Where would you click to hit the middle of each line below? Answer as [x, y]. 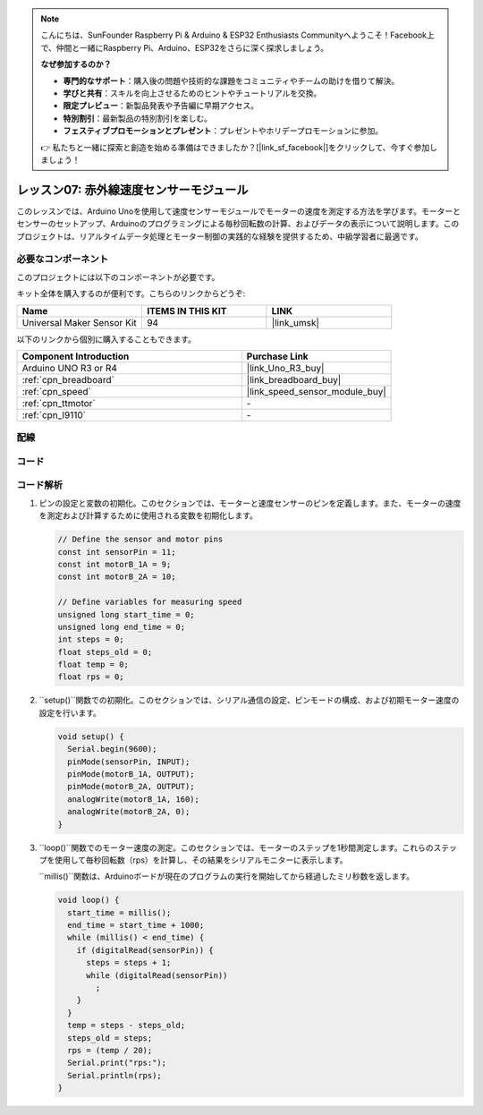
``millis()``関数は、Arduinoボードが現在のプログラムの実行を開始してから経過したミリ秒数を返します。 [227, 876]
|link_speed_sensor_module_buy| [316, 391]
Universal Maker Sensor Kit [80, 322]
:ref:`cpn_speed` [56, 391]
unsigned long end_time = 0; [122, 627]
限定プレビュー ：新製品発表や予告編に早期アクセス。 [161, 106]
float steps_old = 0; [105, 652]
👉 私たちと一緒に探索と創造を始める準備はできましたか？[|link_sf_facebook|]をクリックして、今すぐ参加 [235, 147]
